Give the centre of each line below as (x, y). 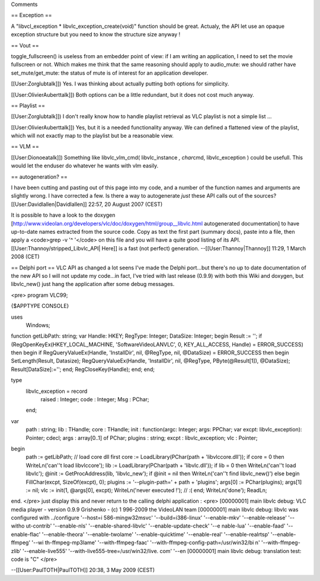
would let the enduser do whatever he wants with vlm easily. (85, 166)
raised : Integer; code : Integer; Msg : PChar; (95, 399)
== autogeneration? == (39, 177)
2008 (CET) (25, 257)
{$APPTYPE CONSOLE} (40, 306)
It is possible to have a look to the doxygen (63, 215)
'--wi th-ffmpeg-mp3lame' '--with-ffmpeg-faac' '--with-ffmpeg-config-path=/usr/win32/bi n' (146, 542)
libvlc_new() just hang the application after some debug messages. (93, 284)
